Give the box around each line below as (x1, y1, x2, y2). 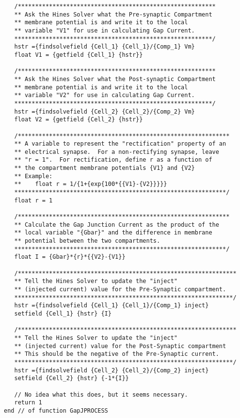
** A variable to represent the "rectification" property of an (14, 140, 226, 148)
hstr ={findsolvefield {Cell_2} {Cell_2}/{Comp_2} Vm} (14, 108, 195, 115)
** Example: (14, 172, 53, 180)
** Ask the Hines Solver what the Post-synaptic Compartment (14, 75, 216, 83)
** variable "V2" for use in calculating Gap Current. (14, 92, 195, 99)
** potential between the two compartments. (14, 237, 160, 245)
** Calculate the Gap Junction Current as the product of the (14, 221, 219, 228)
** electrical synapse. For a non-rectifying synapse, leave (14, 148, 219, 155)
